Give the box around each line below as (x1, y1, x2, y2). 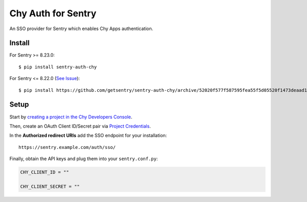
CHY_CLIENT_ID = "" (20, 169, 69, 175)
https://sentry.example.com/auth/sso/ (18, 144, 116, 150)
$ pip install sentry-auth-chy (18, 64, 97, 70)
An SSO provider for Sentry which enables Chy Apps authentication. (9, 26, 153, 32)
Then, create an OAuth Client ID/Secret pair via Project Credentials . (9, 123, 151, 129)
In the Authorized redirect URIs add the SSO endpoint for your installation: (9, 133, 167, 139)
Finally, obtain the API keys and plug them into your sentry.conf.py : (9, 156, 158, 162)
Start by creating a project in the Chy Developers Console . (9, 114, 133, 120)
